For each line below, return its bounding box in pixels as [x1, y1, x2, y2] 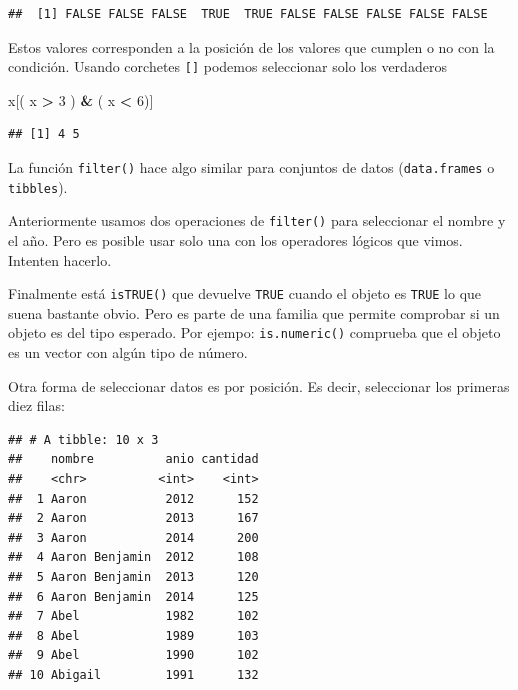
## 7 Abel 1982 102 [8, 609, 259, 624]
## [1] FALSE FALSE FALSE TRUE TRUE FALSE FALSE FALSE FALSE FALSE [8, 7, 488, 21]
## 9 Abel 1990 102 [8, 648, 259, 663]
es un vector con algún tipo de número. [8, 342, 248, 363]
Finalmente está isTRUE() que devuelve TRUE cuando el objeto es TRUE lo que [8, 283, 482, 304]
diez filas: [8, 395, 65, 416]
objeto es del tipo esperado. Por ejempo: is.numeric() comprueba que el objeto [8, 322, 501, 343]
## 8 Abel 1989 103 [8, 628, 259, 643]
